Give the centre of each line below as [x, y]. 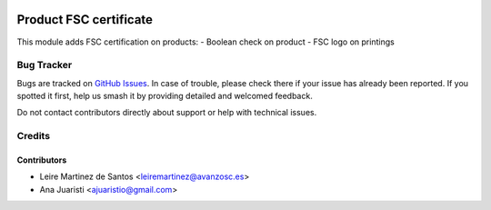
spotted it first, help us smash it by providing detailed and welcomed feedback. [165, 96]
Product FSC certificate [85, 20]
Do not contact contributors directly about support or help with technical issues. [167, 113]
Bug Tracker [45, 65]
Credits [33, 136]
